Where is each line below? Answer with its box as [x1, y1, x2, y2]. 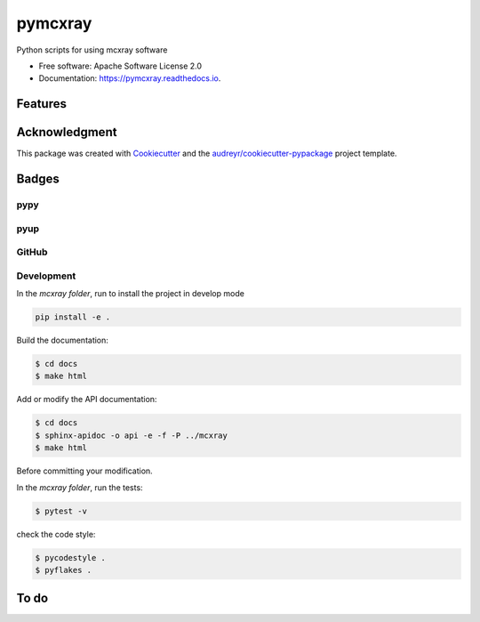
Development [16, 270, 76, 282]
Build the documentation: [16, 335, 108, 346]
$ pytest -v [35, 505, 88, 516]
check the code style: [16, 529, 96, 539]
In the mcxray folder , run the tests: [16, 481, 143, 493]
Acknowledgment [16, 125, 117, 140]
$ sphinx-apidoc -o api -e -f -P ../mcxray [35, 430, 228, 440]
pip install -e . [35, 312, 111, 322]
